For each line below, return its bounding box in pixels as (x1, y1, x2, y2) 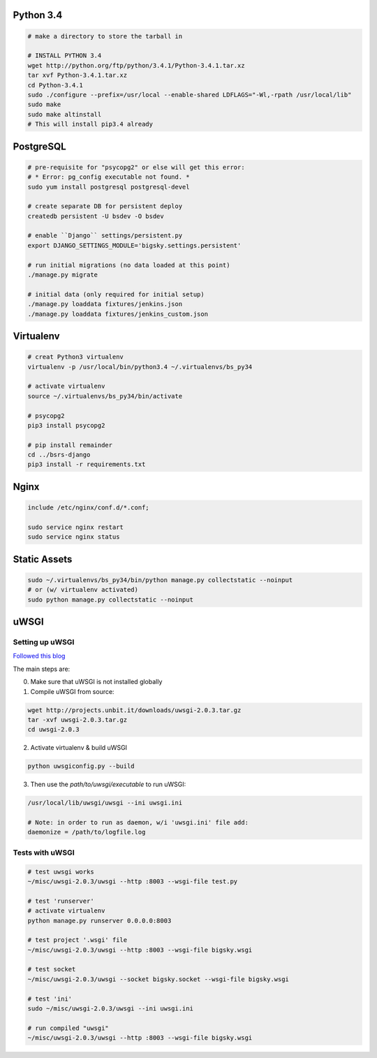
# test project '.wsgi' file (27, 936, 128, 944)
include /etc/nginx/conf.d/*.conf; (27, 504, 149, 512)
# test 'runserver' (27, 897, 94, 905)
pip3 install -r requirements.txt (27, 461, 146, 468)
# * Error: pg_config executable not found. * (27, 173, 190, 181)
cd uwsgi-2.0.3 (27, 725, 80, 734)
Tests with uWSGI (13, 848, 75, 857)
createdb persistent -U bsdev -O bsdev (27, 212, 164, 220)
